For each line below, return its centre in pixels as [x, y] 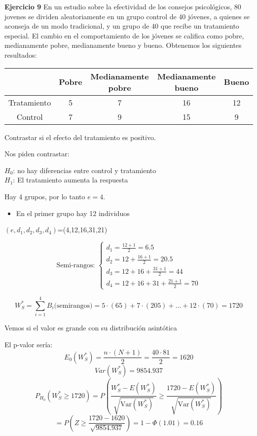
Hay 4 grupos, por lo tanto [45, 196]
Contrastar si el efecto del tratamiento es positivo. [80, 137]
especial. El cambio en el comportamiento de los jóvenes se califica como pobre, [124, 35]
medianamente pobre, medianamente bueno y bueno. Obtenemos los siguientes [123, 45]
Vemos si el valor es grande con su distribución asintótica [91, 328]
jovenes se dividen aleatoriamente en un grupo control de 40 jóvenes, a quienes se [127, 16]
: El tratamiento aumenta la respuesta [71, 180]
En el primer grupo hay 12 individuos [73, 213]
